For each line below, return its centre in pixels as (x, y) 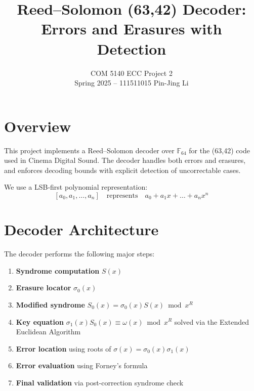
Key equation (40, 321)
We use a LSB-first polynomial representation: (76, 187)
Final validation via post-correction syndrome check (100, 382)
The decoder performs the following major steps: (79, 254)
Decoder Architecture (81, 229)
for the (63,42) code (219, 150)
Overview (38, 126)
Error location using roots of (63, 348)
